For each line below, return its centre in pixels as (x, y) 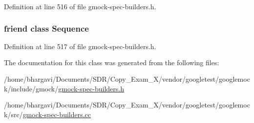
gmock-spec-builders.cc (57, 114)
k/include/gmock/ (31, 88)
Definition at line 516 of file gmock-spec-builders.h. (80, 6)
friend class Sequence (46, 28)
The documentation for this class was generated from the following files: (112, 62)
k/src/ (13, 114)
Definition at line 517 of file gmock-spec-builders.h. (80, 46)
